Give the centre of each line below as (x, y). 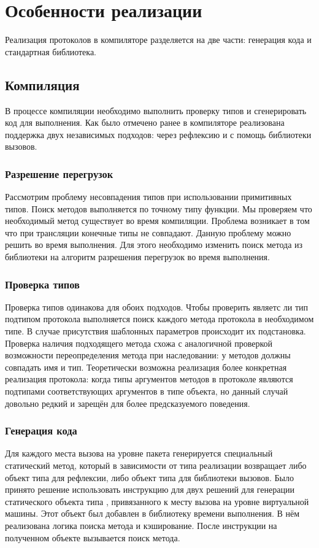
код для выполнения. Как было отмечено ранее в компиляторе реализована (145, 122)
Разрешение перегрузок (59, 173)
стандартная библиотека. (51, 51)
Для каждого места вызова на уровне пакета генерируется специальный (139, 453)
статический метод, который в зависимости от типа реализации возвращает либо (156, 465)
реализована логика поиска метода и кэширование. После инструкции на (141, 526)
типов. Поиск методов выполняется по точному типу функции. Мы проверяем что (159, 208)
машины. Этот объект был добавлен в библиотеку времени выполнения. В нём (152, 513)
